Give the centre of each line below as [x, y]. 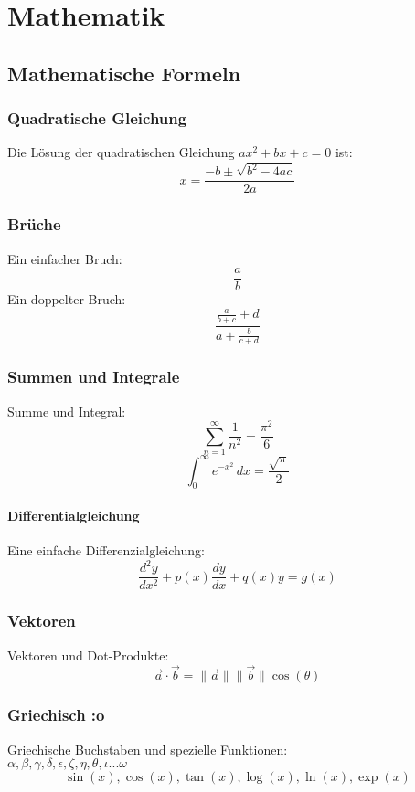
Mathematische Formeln [124, 73]
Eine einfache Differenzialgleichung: [106, 550]
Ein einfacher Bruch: [65, 258]
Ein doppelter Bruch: [67, 299]
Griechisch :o [56, 715]
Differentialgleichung [74, 515]
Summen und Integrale [94, 377]
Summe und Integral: [67, 411]
